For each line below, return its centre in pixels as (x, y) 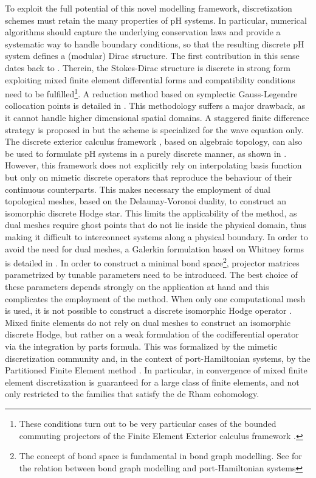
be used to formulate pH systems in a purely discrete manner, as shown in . (146, 153)
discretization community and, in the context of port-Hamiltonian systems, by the (158, 358)
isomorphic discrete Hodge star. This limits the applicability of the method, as (151, 213)
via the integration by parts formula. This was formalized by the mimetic (141, 346)
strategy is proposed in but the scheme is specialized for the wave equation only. (154, 129)
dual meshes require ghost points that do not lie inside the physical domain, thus (156, 225)
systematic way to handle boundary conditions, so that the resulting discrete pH (155, 43)
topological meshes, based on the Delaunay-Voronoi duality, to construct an (146, 201)
